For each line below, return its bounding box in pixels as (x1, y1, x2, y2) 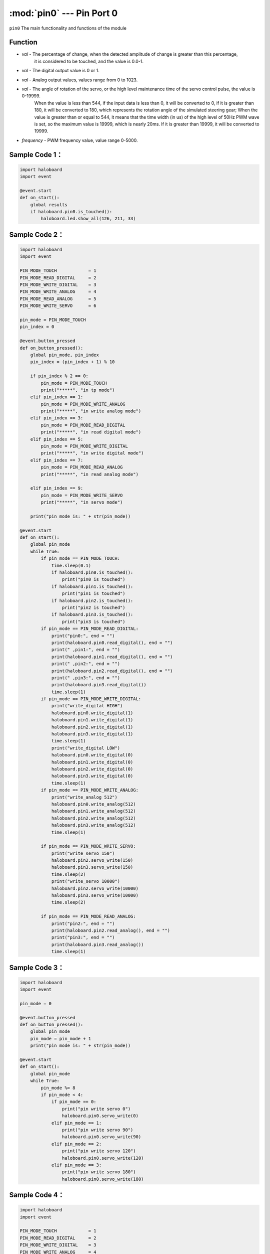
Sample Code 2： (9, 230, 64, 239)
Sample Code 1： (9, 150, 63, 159)
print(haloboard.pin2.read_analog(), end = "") (51, 927, 170, 933)
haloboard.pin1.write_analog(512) (51, 808, 136, 814)
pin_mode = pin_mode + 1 (30, 1036, 91, 1041)
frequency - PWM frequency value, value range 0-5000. (21, 137, 138, 143)
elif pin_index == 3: (30, 415, 83, 421)
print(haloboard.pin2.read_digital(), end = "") (51, 668, 173, 674)
